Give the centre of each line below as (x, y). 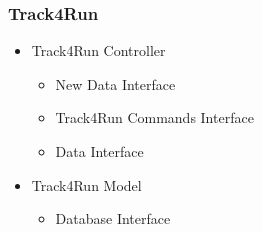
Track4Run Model (86, 184)
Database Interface (113, 218)
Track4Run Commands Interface (154, 117)
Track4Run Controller (98, 50)
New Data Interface (115, 83)
